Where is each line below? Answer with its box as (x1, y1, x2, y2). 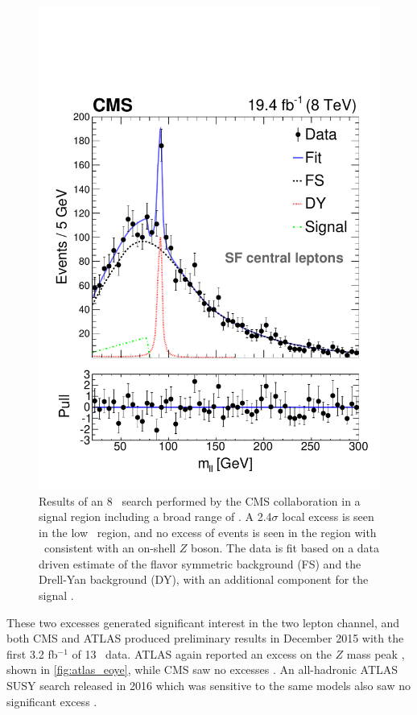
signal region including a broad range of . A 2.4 (39, 508, 272, 525)
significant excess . (6, 692, 97, 709)
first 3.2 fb (6, 645, 58, 662)
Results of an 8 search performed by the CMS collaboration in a (39, 492, 361, 509)
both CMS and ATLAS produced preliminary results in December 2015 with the (6, 630, 404, 647)
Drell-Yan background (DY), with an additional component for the (39, 571, 369, 588)
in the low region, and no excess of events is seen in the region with (39, 523, 377, 540)
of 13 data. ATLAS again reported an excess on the (72, 645, 332, 662)
